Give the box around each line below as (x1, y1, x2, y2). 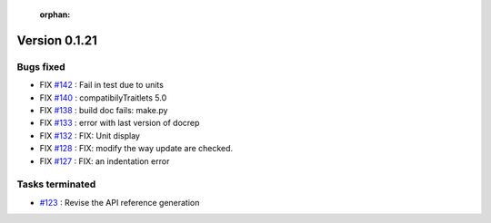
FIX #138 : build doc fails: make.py (39, 104, 168, 115)
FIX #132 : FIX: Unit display (39, 130, 141, 141)
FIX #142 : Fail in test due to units (39, 80, 164, 91)
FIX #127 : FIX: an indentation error (39, 155, 170, 167)
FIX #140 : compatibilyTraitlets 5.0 (39, 92, 167, 103)
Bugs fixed (16, 60, 65, 73)
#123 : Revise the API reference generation (39, 197, 200, 208)
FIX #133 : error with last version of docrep (39, 118, 200, 129)
